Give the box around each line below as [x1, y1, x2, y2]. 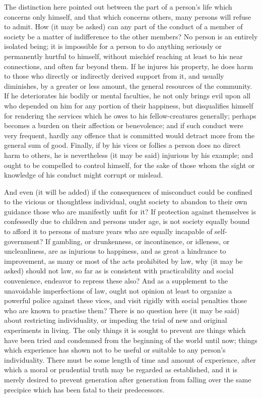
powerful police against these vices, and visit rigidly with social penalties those [4, 295, 247, 306]
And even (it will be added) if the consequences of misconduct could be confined [4, 186, 252, 197]
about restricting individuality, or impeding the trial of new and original [4, 315, 227, 325]
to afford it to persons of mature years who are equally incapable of [4, 226, 213, 237]
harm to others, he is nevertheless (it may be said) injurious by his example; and [4, 149, 253, 160]
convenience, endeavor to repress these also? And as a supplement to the [4, 275, 228, 286]
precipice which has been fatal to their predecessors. [4, 384, 165, 394]
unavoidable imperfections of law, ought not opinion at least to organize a [4, 285, 232, 296]
